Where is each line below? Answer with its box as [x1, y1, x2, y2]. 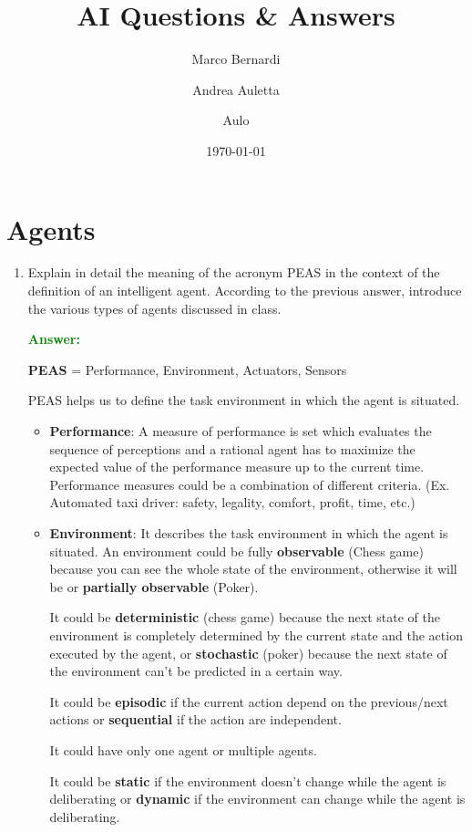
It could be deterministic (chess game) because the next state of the [49, 608, 440, 627]
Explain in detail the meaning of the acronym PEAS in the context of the [27, 263, 440, 282]
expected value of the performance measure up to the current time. [49, 457, 425, 476]
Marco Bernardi [191, 49, 281, 68]
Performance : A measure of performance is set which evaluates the [49, 421, 432, 440]
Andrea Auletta [192, 79, 280, 99]
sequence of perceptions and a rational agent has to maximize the [49, 439, 416, 458]
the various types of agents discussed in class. [27, 298, 282, 317]
